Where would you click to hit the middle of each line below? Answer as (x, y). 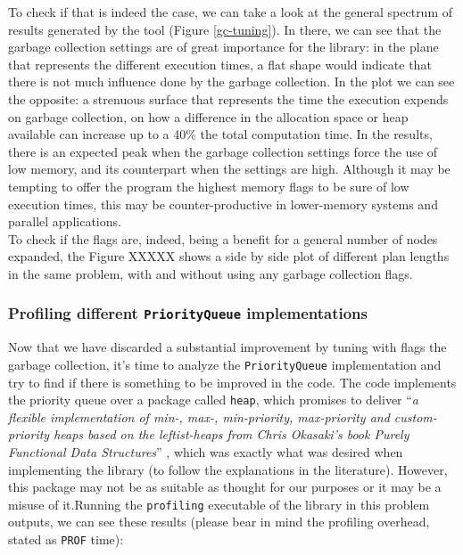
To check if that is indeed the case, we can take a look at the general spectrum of (231, 12)
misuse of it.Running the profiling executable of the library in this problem (219, 504)
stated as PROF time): (66, 539)
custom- (415, 416)
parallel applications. (65, 221)
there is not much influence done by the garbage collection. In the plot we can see (231, 82)
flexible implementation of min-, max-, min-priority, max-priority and (199, 416)
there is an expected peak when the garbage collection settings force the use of (223, 151)
